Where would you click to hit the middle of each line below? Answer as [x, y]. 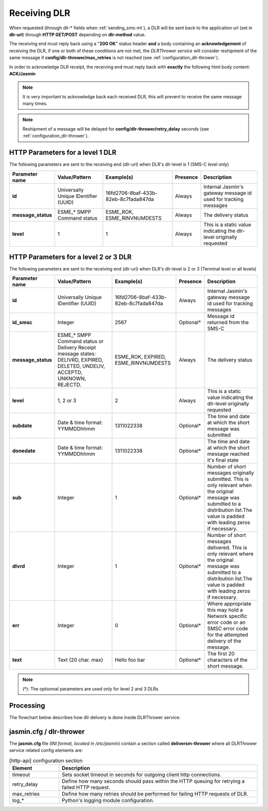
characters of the [227, 660]
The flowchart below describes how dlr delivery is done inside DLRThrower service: [95, 717]
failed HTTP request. [86, 787]
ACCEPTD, [70, 372]
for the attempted [228, 635]
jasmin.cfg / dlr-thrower [47, 731]
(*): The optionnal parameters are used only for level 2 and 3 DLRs [91, 689]
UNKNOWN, [72, 379]
